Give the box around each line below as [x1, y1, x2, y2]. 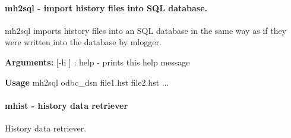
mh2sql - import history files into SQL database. [5, 1, 208, 14]
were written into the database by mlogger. [5, 36, 162, 48]
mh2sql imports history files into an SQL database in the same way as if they [5, 24, 287, 36]
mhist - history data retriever [5, 99, 128, 111]
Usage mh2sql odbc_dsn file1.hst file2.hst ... [5, 76, 169, 88]
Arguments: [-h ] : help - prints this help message [5, 55, 190, 68]
